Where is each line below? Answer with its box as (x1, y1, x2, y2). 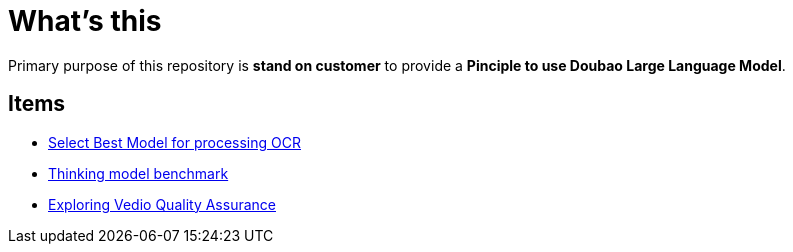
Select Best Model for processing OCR (48, 133, 301, 151)
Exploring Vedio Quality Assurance (48, 195, 276, 213)
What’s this (8, 4, 162, 38)
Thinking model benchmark (48, 164, 229, 182)
